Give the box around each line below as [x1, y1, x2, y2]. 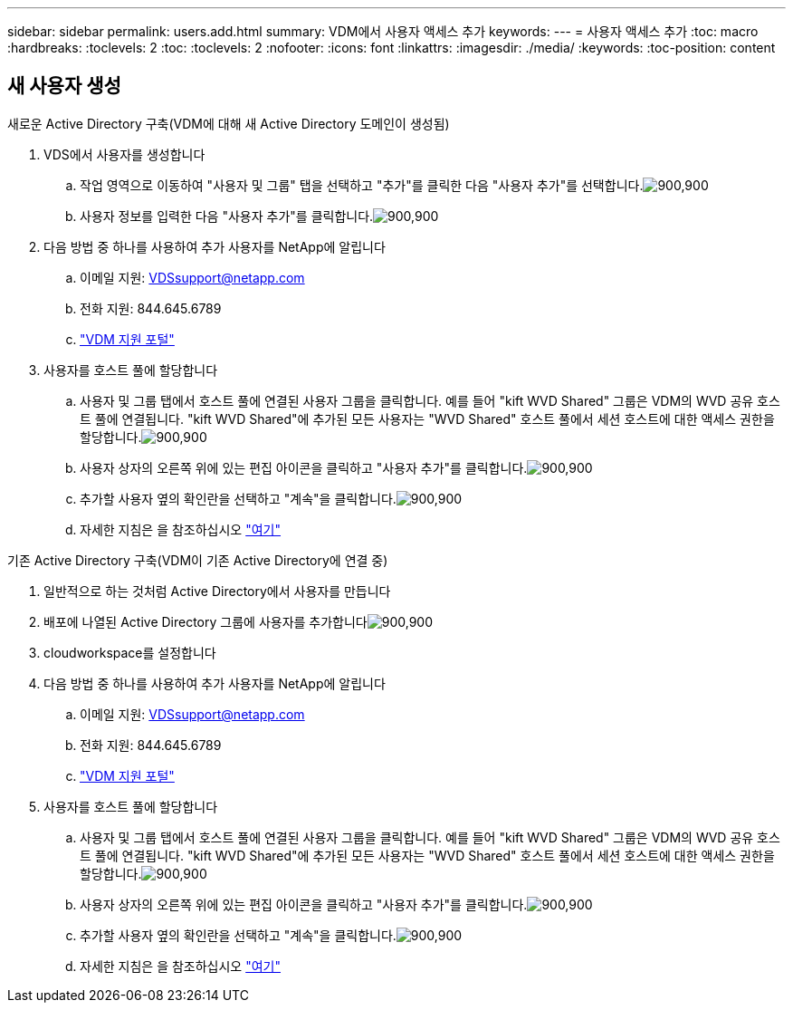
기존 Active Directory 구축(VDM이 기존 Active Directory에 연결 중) [7, 552, 388, 568]
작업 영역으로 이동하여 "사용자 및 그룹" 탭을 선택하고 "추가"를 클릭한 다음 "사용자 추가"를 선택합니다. [80, 177, 644, 193]
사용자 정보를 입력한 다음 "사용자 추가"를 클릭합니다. [80, 207, 374, 224]
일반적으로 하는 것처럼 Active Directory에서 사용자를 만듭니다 [43, 582, 391, 599]
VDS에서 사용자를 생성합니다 [43, 146, 205, 162]
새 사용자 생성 [7, 74, 121, 98]
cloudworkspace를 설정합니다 [43, 644, 216, 660]
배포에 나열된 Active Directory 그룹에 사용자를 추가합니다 [43, 613, 368, 630]
